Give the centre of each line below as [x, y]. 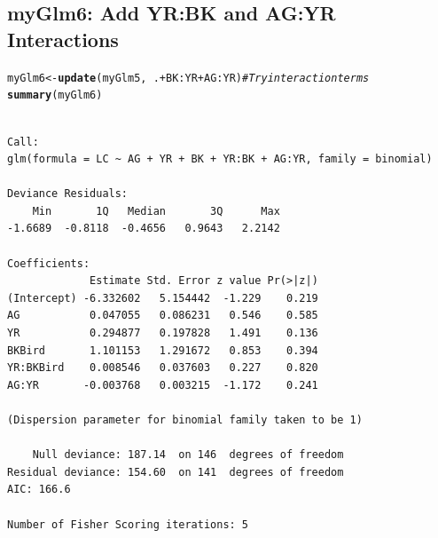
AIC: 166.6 [39, 490]
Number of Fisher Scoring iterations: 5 [128, 524]
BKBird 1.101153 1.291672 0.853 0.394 [163, 350]
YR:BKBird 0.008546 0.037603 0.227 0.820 [163, 368]
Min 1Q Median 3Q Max [156, 211]
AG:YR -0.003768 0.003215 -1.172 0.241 [163, 385]
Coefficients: [49, 263]
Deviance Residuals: [68, 194]
